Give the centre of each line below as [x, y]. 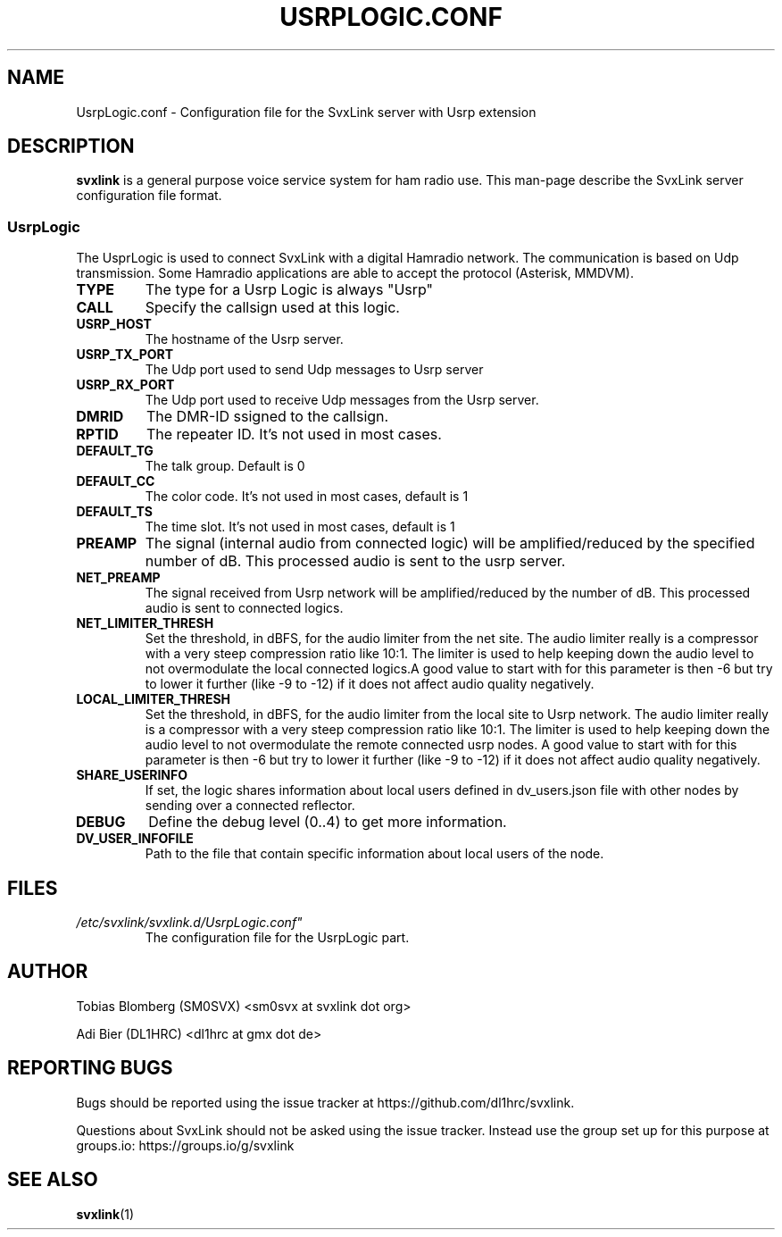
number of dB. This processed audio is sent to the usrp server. [355, 561]
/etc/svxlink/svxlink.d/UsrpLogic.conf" [189, 923]
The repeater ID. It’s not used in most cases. [294, 435]
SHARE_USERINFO [132, 775]
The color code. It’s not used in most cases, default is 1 [307, 497]
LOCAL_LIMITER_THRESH [154, 699]
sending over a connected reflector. [250, 806]
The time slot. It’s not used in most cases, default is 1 [300, 527]
